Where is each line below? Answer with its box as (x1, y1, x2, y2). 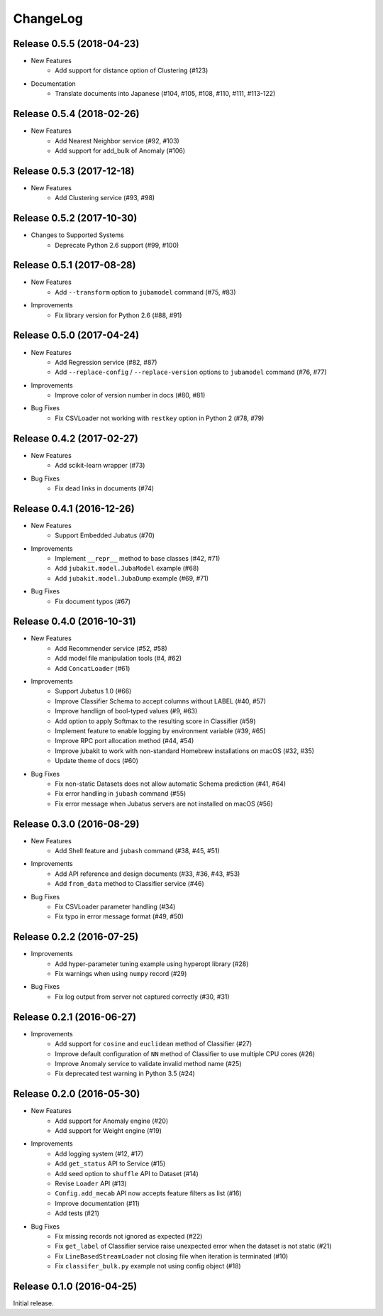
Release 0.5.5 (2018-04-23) (13, 38, 140, 50)
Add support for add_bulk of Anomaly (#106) (55, 146, 186, 155)
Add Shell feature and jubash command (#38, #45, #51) (55, 847, 220, 855)
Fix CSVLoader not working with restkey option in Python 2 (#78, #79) (55, 414, 265, 422)
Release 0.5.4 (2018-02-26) (13, 108, 140, 120)
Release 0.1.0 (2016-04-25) (13, 1280, 138, 1292)
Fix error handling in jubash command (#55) (55, 789, 187, 798)
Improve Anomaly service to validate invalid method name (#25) (55, 1059, 242, 1068)
